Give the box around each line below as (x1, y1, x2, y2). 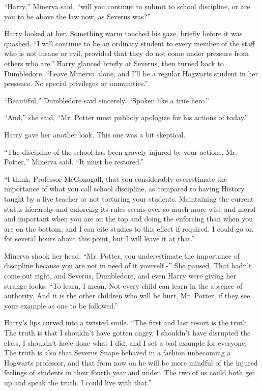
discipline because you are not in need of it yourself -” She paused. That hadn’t (4, 260, 252, 271)
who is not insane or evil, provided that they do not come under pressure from (4, 48, 249, 59)
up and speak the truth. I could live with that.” (4, 377, 152, 387)
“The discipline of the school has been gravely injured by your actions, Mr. (4, 146, 238, 157)
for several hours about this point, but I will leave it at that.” (4, 233, 195, 244)
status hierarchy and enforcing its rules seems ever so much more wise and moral (4, 203, 256, 214)
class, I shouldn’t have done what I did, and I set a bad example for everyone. (4, 337, 247, 348)
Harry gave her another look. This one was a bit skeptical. (4, 129, 186, 139)
